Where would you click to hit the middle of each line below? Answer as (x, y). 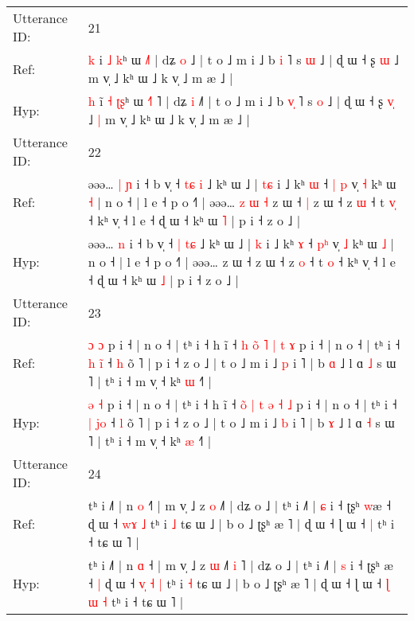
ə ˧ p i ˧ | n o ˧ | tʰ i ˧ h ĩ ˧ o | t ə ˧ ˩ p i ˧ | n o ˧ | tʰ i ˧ (242, 404)
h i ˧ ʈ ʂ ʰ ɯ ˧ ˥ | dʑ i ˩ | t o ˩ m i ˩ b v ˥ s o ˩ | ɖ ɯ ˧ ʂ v (241, 101)
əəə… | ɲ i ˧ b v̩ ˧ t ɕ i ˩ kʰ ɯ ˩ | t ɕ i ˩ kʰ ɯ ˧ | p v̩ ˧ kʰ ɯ (242, 184)
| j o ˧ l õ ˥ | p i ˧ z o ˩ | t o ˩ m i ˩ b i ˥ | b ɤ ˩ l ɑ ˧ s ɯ (241, 422)
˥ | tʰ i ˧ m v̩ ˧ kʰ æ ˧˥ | (150, 441)
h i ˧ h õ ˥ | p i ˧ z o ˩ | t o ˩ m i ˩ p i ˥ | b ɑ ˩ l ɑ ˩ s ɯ (242, 363)
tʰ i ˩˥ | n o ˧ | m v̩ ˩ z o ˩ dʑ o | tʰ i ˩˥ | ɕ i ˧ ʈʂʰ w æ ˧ (240, 505)
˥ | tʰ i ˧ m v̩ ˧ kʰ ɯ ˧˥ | (150, 381)
